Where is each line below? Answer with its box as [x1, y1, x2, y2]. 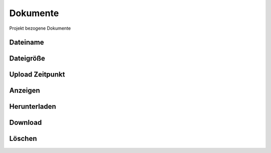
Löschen [9, 134, 37, 143]
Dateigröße [9, 54, 45, 63]
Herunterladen [9, 102, 56, 111]
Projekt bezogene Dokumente [9, 25, 71, 31]
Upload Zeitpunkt [9, 70, 65, 79]
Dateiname [9, 38, 44, 47]
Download [9, 118, 42, 127]
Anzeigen [9, 86, 40, 95]
